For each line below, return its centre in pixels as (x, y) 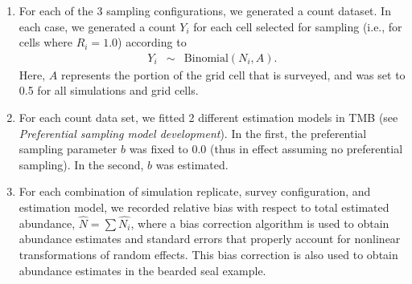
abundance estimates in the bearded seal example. (142, 270)
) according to (152, 42)
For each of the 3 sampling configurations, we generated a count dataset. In (205, 10)
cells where (46, 42)
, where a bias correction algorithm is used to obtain (260, 223)
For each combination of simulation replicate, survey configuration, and (195, 191)
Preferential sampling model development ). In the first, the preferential (193, 133)
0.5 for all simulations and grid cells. (109, 90)
